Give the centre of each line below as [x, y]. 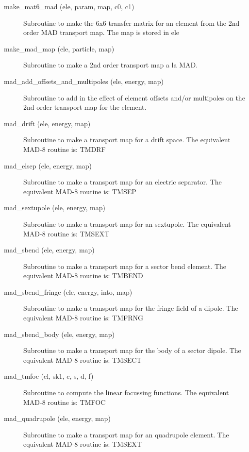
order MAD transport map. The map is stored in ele [101, 32]
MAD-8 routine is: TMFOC [65, 402]
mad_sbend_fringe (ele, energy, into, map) [68, 292]
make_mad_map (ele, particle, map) [59, 48]
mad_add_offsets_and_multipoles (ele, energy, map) [84, 81]
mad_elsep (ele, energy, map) [48, 165]
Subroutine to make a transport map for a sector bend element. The [125, 266]
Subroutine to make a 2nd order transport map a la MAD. [111, 65]
